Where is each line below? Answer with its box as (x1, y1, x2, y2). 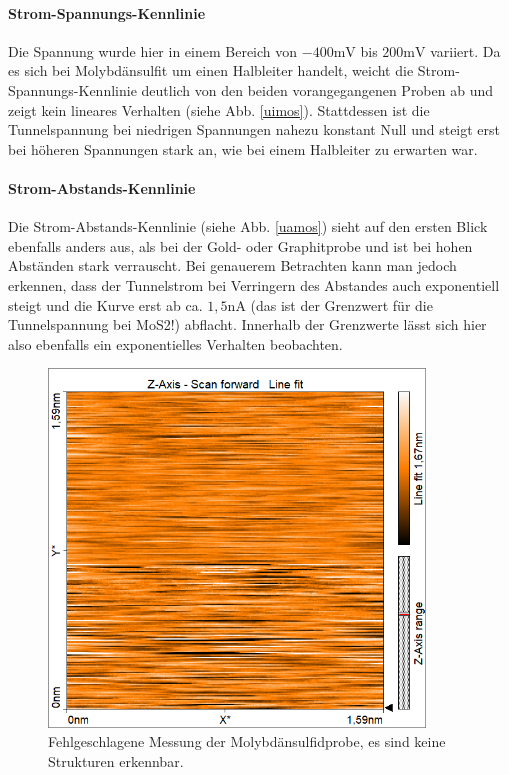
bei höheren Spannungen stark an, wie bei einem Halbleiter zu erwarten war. (8, 138, 478, 159)
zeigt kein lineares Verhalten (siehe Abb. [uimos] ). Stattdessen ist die (8, 99, 430, 120)
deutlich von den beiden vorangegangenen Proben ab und (141, 79, 493, 100)
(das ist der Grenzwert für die (250, 294, 433, 315)
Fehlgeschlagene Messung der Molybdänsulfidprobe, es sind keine (48, 731, 446, 752)
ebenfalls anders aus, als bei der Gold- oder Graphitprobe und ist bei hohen (8, 235, 473, 256)
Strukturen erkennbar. (48, 750, 184, 771)
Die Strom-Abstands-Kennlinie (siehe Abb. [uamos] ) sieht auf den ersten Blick (8, 216, 488, 237)
